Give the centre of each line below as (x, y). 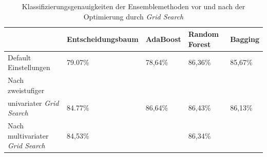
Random (204, 34)
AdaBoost (163, 39)
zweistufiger (26, 90)
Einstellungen (29, 67)
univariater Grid (33, 103)
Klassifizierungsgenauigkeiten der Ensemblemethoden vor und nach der (133, 6)
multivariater (28, 135)
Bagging (245, 39)
